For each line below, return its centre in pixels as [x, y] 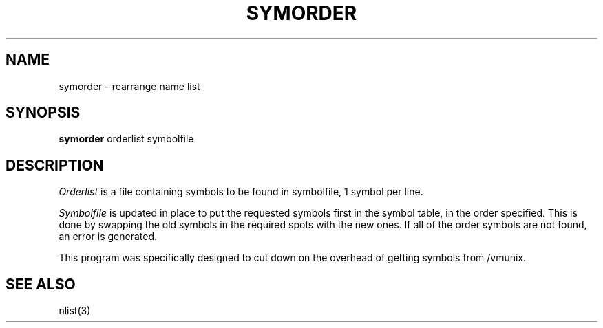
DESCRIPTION [55, 165]
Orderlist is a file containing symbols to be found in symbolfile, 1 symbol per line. [241, 192]
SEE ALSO [41, 284]
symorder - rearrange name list [129, 86]
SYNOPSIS [43, 113]
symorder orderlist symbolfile [126, 139]
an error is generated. [108, 237]
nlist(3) [75, 311]
